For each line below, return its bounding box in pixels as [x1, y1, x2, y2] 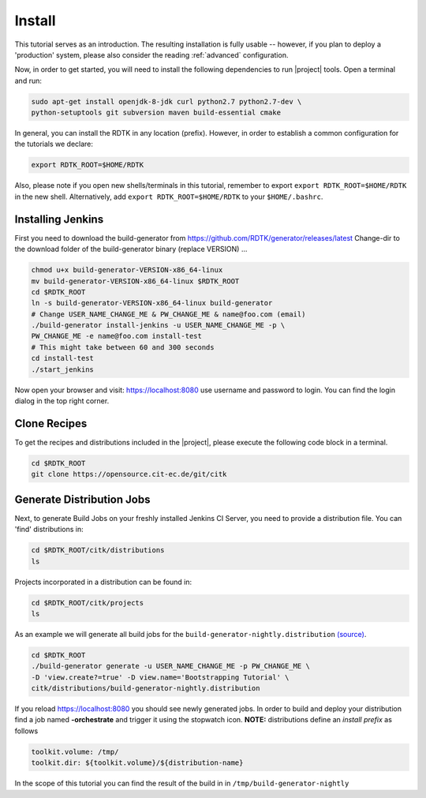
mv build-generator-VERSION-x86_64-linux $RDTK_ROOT [31, 276, 240, 286]
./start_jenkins [31, 365, 95, 374]
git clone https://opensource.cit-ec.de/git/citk [31, 470, 227, 479]
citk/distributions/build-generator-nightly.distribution [31, 684, 260, 693]
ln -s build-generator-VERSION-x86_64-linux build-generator [31, 298, 273, 308]
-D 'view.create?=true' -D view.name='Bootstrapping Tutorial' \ [31, 672, 290, 682]
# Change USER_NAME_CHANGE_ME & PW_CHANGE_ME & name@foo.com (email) [31, 309, 306, 319]
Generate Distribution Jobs [14, 493, 151, 506]
